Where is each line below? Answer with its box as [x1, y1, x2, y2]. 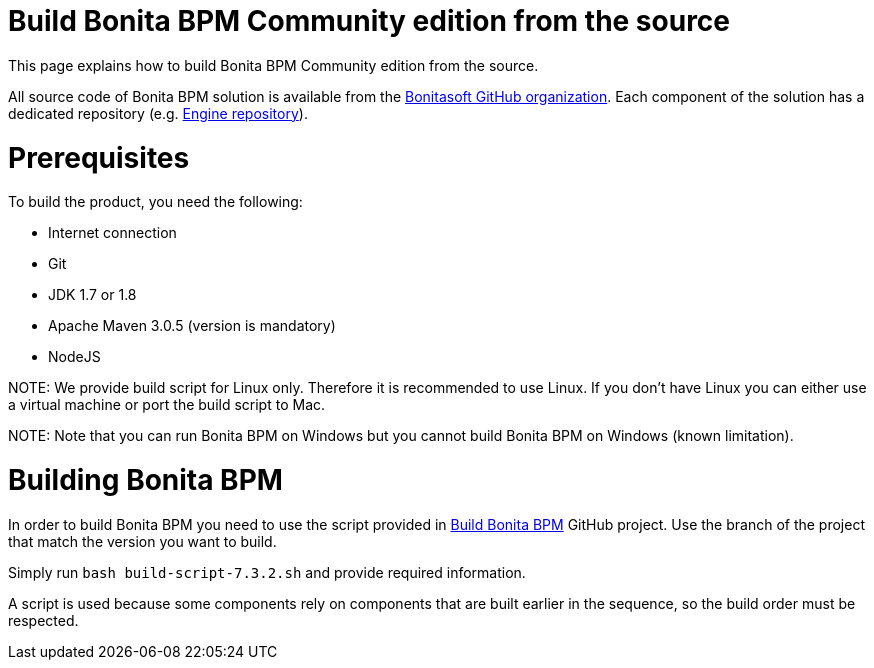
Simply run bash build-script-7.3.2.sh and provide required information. [8, 563, 526, 581]
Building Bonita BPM [8, 463, 283, 497]
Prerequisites [8, 140, 190, 175]
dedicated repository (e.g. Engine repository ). [8, 104, 308, 122]
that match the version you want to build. [8, 532, 277, 550]
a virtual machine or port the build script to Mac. [8, 396, 326, 414]
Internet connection [48, 224, 177, 242]
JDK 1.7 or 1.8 [48, 286, 137, 304]
